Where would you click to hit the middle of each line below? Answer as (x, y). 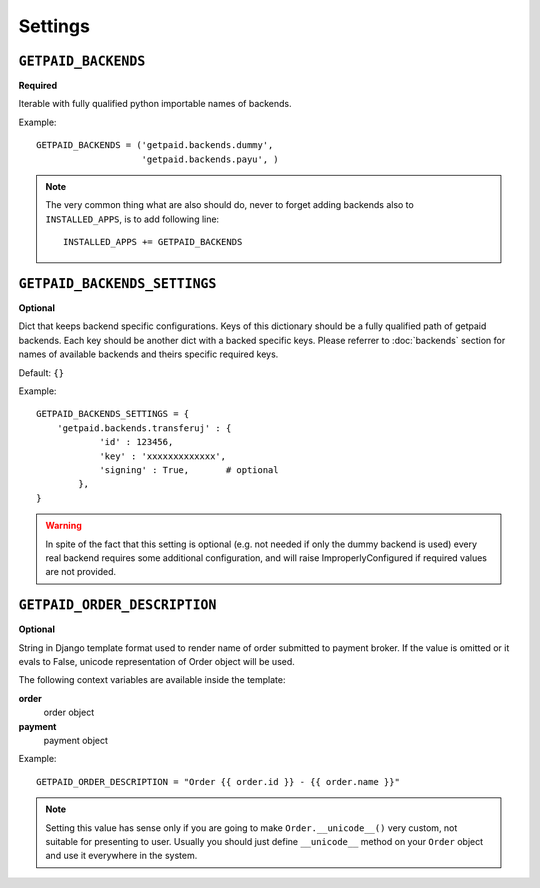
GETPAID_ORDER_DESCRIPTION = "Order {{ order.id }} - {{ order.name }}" (218, 781)
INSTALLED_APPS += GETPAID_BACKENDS (153, 242)
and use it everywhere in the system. (121, 856)
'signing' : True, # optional (189, 470)
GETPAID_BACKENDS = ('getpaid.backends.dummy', (155, 145)
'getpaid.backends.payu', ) (210, 159)
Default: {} (41, 372)
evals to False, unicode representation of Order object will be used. (156, 662)
